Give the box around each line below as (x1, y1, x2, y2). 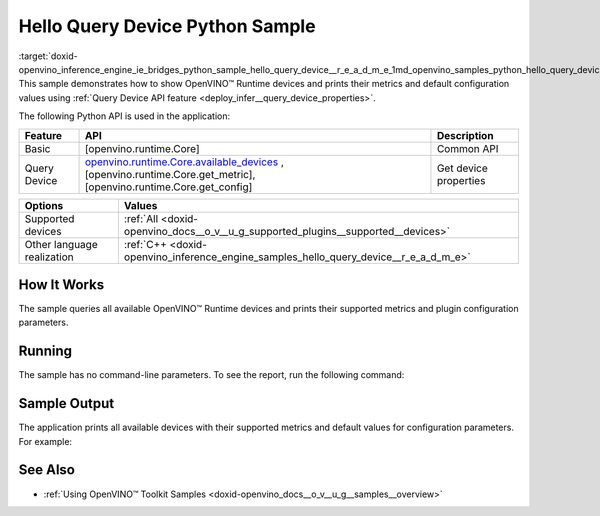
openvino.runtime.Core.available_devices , (84, 155, 284, 169)
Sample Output (18, 395, 115, 412)
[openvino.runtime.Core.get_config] (84, 180, 253, 194)
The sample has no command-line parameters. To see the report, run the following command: (18, 369, 405, 381)
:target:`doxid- (18, 50, 79, 62)
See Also (18, 461, 75, 479)
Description (436, 128, 494, 142)
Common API (436, 141, 499, 155)
